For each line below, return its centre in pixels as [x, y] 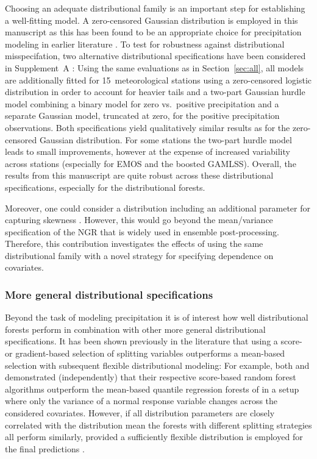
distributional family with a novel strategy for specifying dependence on [139, 255]
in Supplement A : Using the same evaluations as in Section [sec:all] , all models [155, 67]
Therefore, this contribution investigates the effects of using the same [134, 244]
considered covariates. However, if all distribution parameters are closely [140, 413]
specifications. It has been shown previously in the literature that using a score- [154, 341]
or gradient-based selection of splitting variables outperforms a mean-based [145, 353]
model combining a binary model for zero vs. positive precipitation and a [142, 103]
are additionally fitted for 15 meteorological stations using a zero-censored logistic [158, 80]
